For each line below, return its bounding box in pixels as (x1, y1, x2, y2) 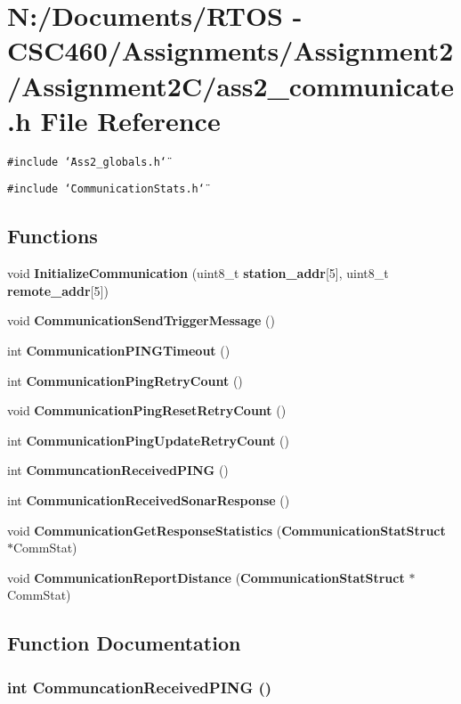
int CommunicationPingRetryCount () (7, 371, 243, 389)
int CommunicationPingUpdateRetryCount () (7, 430, 289, 449)
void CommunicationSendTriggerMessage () (7, 311, 275, 330)
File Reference (40, 102, 221, 138)
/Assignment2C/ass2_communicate (7, 67, 454, 103)
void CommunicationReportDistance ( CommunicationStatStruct (7, 568, 405, 586)
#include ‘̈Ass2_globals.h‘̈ (7, 155, 166, 168)
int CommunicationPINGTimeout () (7, 340, 230, 359)
